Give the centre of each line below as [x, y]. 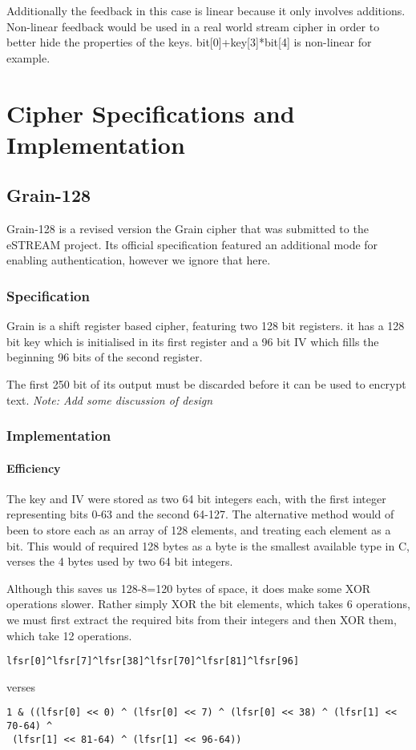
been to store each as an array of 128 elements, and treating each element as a [199, 529]
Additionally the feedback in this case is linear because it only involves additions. [206, 10]
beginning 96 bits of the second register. [105, 357]
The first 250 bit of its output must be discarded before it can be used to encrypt [206, 383]
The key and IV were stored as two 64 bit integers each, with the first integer [196, 498]
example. [28, 57]
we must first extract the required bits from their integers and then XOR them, [202, 619]
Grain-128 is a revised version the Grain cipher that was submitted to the [188, 229]
